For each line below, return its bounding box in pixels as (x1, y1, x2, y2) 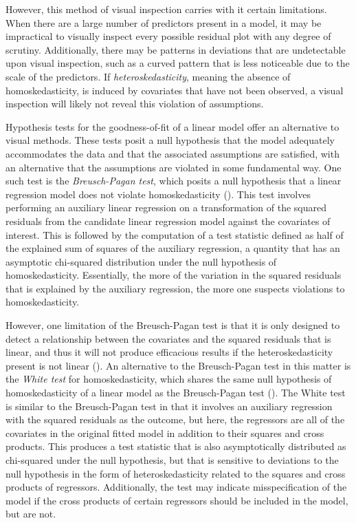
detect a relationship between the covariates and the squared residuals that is (5, 331, 331, 345)
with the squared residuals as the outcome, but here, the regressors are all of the (5, 412, 345, 427)
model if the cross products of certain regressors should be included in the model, (5, 493, 348, 507)
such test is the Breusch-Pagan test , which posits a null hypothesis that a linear (5, 173, 342, 188)
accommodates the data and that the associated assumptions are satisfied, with (5, 146, 340, 160)
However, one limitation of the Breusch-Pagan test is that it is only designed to (5, 318, 340, 332)
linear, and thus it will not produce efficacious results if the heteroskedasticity (5, 345, 333, 359)
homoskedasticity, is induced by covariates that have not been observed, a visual (5, 83, 344, 97)
